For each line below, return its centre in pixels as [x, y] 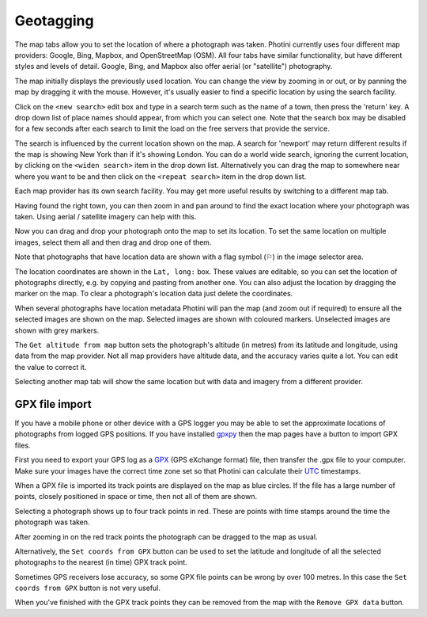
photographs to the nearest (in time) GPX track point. [101, 562]
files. [23, 445]
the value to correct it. [51, 367]
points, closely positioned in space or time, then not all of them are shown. [136, 497]
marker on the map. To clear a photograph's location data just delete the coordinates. [154, 294]
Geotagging [54, 21]
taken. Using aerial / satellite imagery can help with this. [106, 217]
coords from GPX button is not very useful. [88, 588]
